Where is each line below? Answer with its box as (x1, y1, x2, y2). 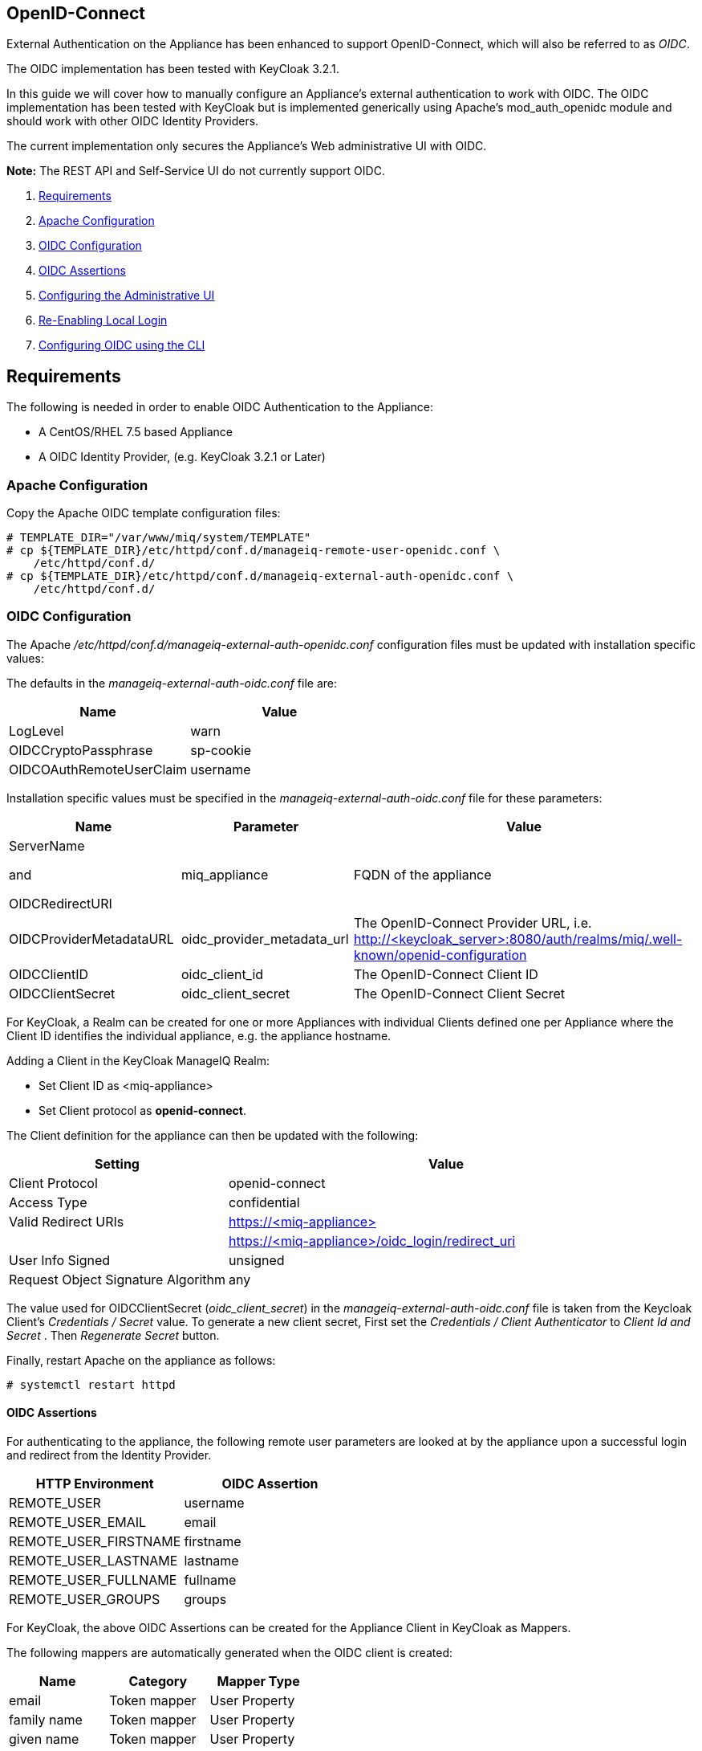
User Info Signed (9, 1251, 111, 1268)
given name (9, 1730, 79, 1747)
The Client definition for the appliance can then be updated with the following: (6, 1128, 419, 1142)
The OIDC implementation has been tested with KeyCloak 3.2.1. (6, 62, 339, 76)
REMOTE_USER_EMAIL (9, 1513, 147, 1530)
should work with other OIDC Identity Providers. (6, 114, 259, 129)
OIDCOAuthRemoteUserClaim (9, 761, 188, 778)
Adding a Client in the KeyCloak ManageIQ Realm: (6, 1053, 270, 1067)
